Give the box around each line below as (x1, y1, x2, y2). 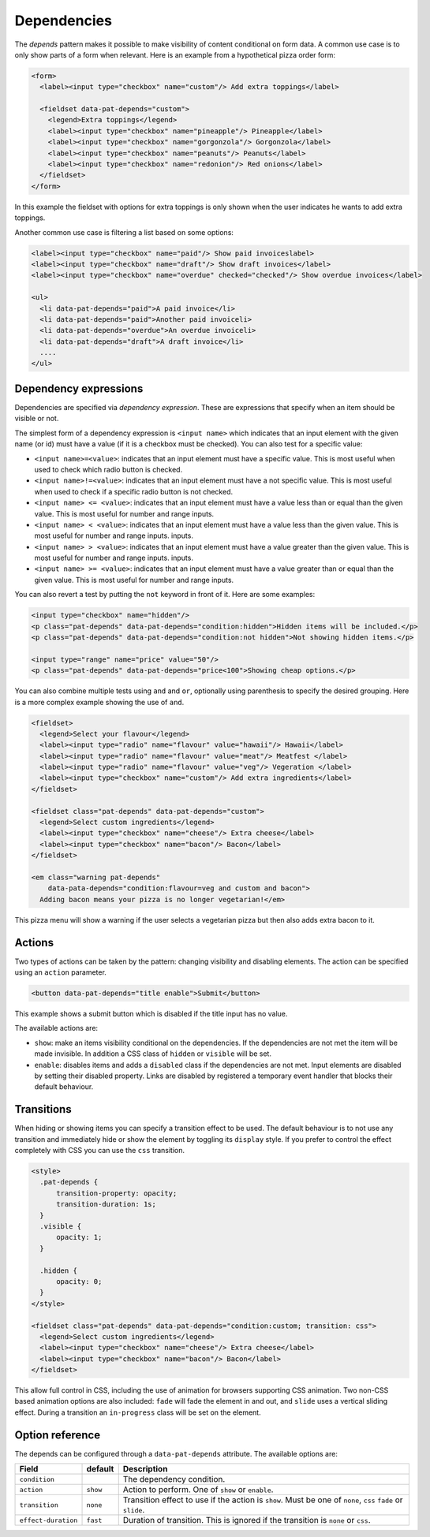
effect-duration (19, 1516, 78, 1524)
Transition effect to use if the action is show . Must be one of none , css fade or (122, 1494, 403, 1505)
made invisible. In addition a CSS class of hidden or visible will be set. (34, 1049, 272, 1058)
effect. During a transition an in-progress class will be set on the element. (14, 1408, 261, 1417)
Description (122, 1464, 168, 1475)
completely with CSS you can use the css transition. (14, 1146, 185, 1155)
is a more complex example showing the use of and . (14, 697, 185, 707)
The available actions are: (14, 1024, 99, 1033)
